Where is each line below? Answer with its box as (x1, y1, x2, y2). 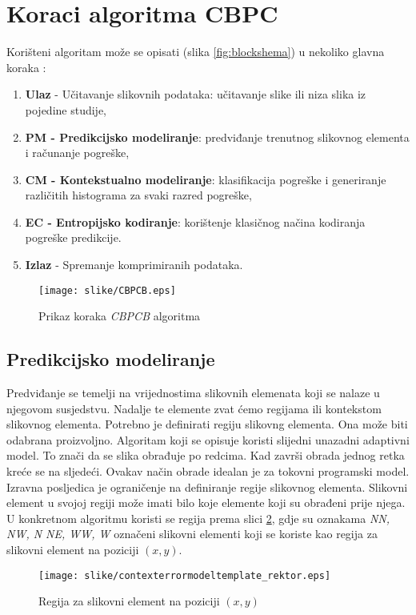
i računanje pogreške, (25, 144, 130, 161)
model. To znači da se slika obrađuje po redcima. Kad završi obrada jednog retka (6, 447, 405, 464)
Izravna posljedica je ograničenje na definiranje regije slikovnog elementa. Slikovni (6, 478, 408, 495)
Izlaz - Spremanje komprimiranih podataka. (25, 256, 243, 273)
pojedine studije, (25, 101, 107, 118)
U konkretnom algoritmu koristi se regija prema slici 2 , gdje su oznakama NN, (6, 509, 390, 526)
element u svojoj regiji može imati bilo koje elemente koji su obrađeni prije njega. (6, 494, 406, 511)
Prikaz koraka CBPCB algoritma (38, 307, 201, 324)
